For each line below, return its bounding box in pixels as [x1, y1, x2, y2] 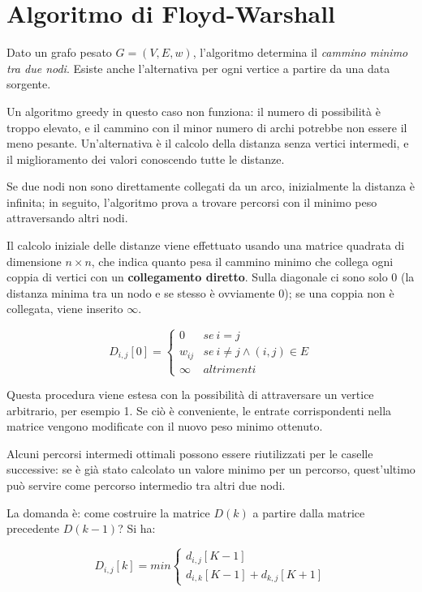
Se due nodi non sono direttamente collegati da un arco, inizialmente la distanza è [6, 178, 416, 195]
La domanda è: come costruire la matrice [6, 504, 210, 521]
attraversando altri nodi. [6, 209, 128, 226]
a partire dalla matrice [252, 504, 365, 521]
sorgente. [6, 75, 51, 92]
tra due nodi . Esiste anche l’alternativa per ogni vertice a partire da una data [6, 59, 390, 76]
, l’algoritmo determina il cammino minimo [192, 44, 408, 61]
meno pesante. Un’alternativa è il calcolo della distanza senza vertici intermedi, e [6, 135, 409, 152]
